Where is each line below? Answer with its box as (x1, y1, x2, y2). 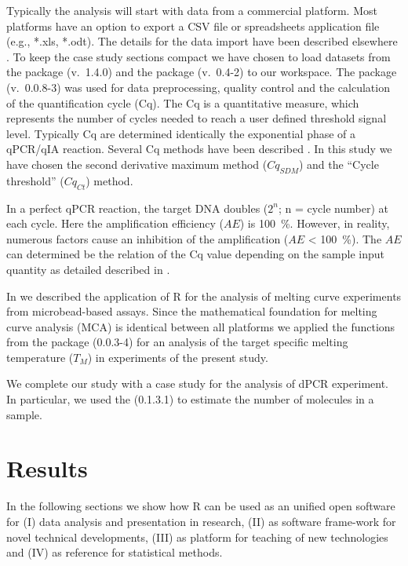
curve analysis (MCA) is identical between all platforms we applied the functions (6, 318, 395, 334)
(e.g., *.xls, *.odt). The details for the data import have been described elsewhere (6, 33, 398, 49)
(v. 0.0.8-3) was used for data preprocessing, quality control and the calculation (6, 79, 390, 95)
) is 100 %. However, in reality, (239, 215, 390, 232)
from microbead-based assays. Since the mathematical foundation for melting (6, 303, 377, 320)
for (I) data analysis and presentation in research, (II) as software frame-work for (6, 513, 396, 529)
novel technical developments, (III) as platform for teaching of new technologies (6, 528, 388, 545)
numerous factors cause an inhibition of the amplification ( (6, 230, 289, 246)
